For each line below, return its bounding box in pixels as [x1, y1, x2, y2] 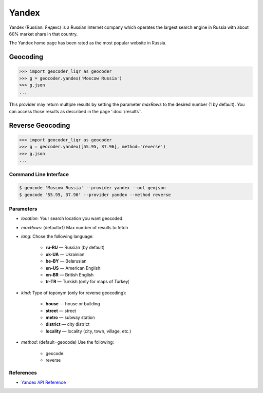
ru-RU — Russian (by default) [45, 244, 105, 251]
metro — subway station [45, 314, 95, 320]
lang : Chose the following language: [21, 234, 94, 239]
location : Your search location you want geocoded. [21, 216, 124, 221]
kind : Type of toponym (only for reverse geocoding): [21, 290, 127, 295]
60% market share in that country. [9, 31, 78, 37]
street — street [45, 308, 76, 314]
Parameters [9, 205, 38, 212]
